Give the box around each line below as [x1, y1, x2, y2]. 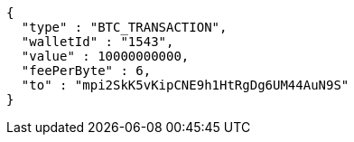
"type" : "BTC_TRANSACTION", [21, 20, 228, 34]
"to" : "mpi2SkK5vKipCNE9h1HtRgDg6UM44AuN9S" [21, 78, 349, 92]
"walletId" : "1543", [21, 34, 174, 49]
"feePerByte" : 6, [21, 63, 152, 78]
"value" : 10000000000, [21, 49, 190, 63]
